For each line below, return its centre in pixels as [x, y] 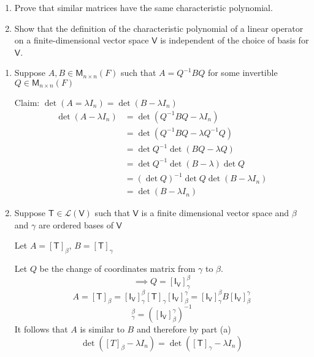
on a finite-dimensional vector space [82, 40]
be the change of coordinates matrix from [117, 269]
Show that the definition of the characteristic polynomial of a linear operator [159, 28]
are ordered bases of [76, 224]
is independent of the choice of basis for [235, 40]
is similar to [102, 329]
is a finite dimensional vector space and [215, 213]
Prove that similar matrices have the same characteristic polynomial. [144, 7]
